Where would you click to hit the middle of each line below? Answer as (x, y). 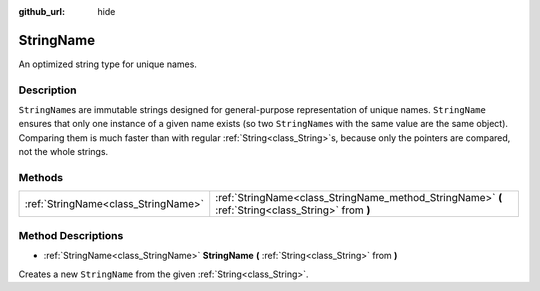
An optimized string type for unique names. (107, 64)
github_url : (41, 11)
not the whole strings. (63, 152)
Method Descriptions (71, 235)
